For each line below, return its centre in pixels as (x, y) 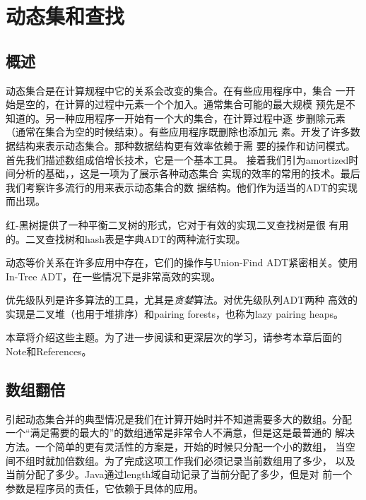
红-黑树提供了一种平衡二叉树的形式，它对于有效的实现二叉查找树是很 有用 (177, 224)
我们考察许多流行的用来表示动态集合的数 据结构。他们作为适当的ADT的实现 (182, 187)
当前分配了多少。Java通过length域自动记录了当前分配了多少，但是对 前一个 (179, 474)
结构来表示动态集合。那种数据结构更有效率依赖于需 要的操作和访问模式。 (185, 145)
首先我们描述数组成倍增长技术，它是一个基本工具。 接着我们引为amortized (177, 159)
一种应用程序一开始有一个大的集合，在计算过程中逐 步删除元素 (200, 118)
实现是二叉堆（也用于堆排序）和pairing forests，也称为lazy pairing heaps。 (175, 313)
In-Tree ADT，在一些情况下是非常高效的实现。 (113, 276)
